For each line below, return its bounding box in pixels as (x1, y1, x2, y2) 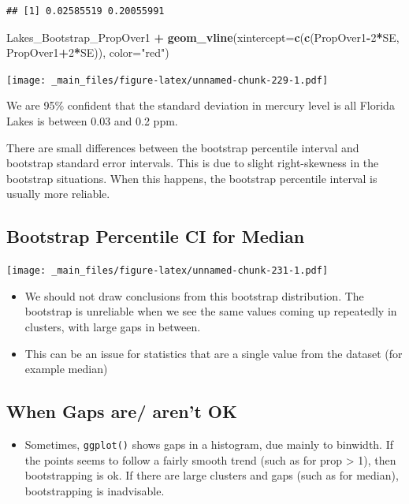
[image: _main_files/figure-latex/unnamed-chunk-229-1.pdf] (6, 74, 329, 86)
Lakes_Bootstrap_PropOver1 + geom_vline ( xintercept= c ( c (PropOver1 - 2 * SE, (6, 28, 400, 45)
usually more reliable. (6, 185, 110, 202)
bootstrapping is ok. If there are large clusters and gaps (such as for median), (24, 467, 399, 483)
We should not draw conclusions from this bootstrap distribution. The (24, 287, 364, 304)
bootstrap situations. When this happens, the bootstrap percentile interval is (6, 170, 377, 186)
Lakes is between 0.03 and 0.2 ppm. (6, 113, 178, 129)
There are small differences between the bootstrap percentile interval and (6, 139, 359, 155)
